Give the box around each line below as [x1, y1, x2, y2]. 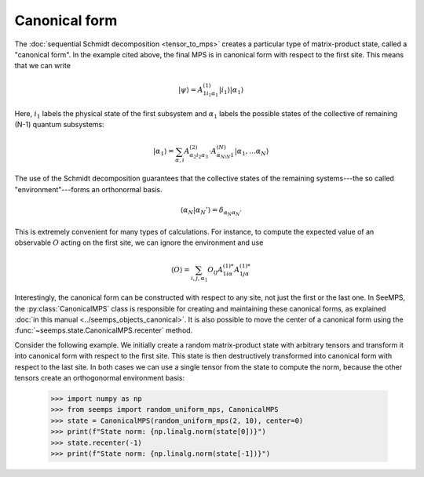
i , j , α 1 [191, 275, 208, 283]
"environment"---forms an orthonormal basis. [14, 184, 163, 194]
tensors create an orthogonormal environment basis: [14, 373, 185, 382]
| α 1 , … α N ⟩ [234, 147, 269, 158]
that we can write [14, 61, 71, 71]
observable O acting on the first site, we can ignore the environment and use [14, 238, 264, 247]
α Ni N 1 [216, 151, 235, 160]
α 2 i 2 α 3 [189, 151, 208, 160]
